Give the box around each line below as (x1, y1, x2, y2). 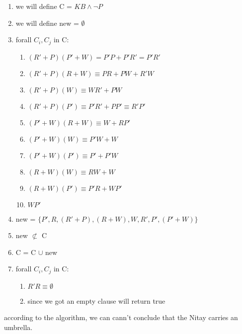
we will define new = (15, 17, 79, 28)
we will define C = (15, 1, 72, 11)
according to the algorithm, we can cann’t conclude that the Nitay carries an (4, 312, 238, 323)
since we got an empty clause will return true (27, 295, 165, 306)
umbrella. (4, 322, 33, 333)
